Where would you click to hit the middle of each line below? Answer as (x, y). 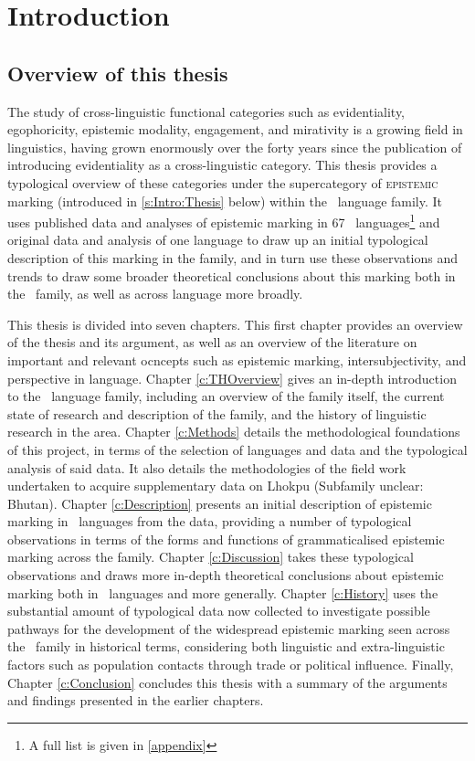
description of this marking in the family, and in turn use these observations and (232, 257)
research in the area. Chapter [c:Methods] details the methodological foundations (234, 432)
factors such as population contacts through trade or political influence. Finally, (231, 665)
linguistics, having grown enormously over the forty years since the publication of (235, 147)
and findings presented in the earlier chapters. (136, 700)
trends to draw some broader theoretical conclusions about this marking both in (232, 275)
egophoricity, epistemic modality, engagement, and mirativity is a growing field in (235, 129)
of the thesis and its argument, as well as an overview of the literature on (212, 342)
